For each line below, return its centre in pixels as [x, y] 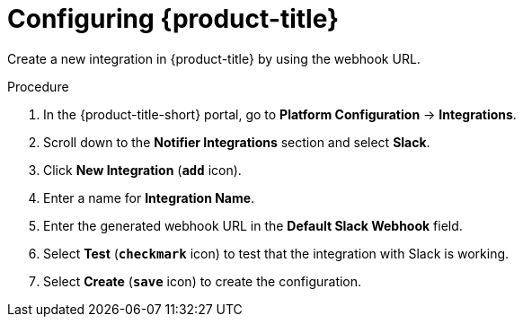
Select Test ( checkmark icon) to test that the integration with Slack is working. [276, 253]
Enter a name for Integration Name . [149, 197]
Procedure [38, 86]
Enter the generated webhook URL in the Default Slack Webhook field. [253, 225]
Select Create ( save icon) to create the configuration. [203, 281]
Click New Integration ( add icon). [142, 170]
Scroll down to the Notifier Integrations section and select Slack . [237, 142]
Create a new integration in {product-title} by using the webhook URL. [214, 58]
